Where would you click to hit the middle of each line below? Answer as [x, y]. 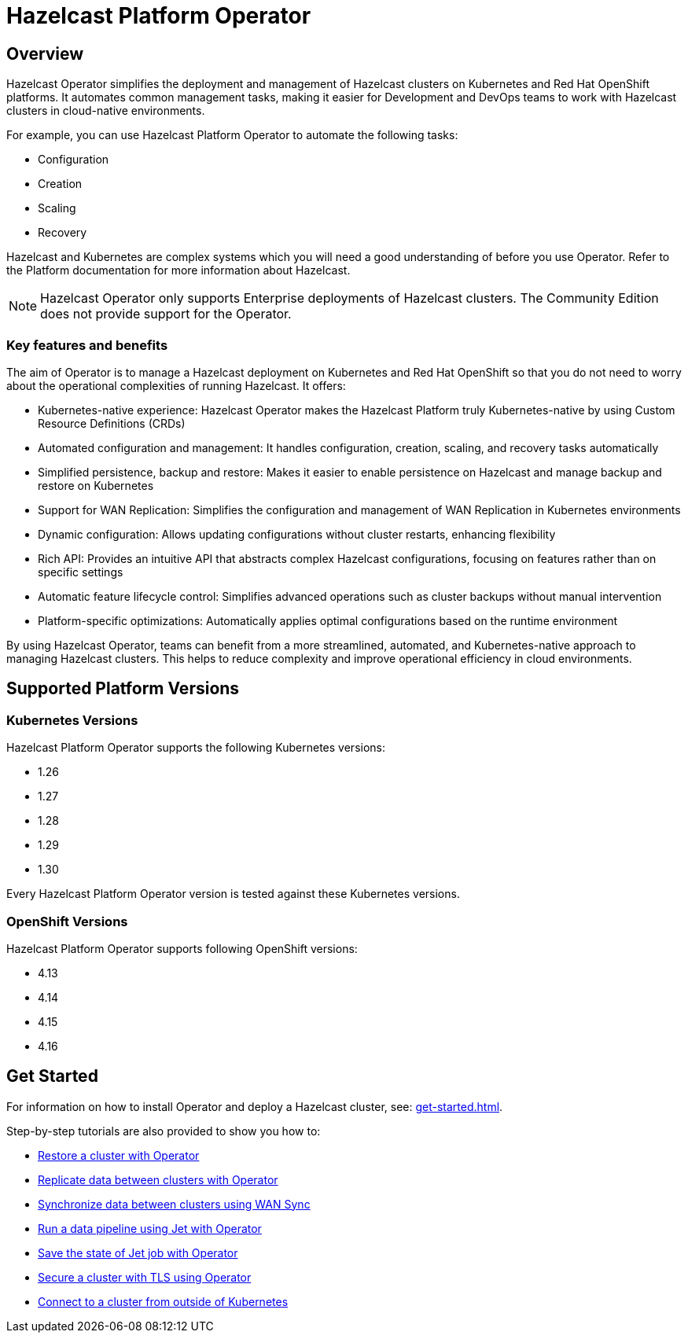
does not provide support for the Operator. [166, 314]
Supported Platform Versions [123, 689]
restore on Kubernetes [96, 485]
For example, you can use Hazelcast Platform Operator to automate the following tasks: [232, 135]
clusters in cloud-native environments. [106, 111]
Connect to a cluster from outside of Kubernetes [163, 1301]
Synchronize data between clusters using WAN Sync [174, 1204]
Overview [45, 53]
